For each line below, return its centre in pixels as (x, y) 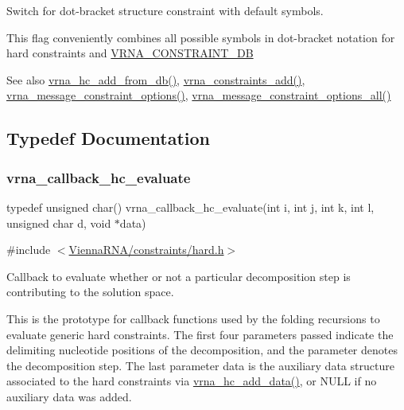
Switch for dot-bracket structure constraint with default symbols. (165, 10)
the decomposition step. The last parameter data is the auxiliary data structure (200, 365)
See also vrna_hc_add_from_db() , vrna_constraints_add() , (156, 79)
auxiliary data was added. (69, 396)
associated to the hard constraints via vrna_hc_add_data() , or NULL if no (192, 381)
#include (29, 250)
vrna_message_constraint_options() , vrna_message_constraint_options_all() (199, 95)
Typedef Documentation (108, 138)
